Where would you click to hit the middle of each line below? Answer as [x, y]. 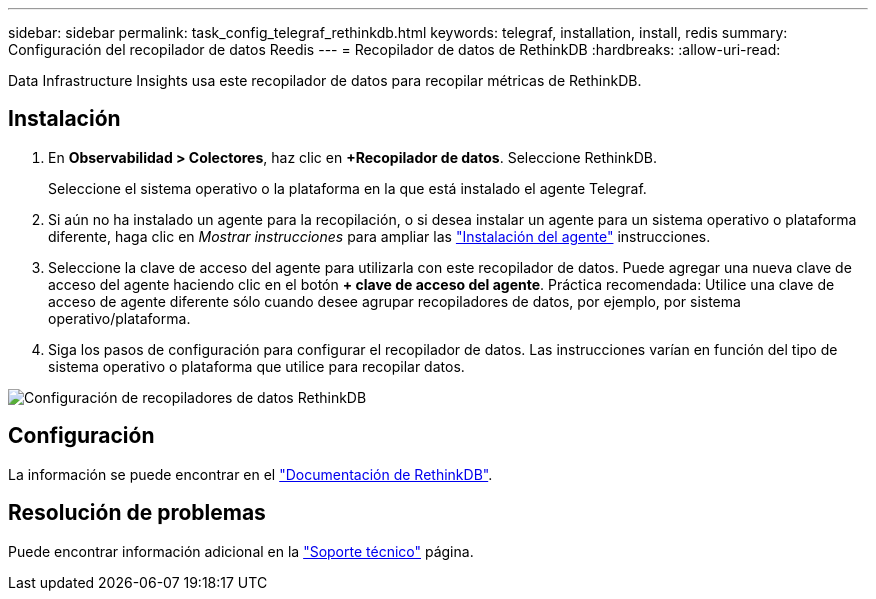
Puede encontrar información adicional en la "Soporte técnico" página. [241, 551]
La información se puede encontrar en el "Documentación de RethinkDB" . [250, 474]
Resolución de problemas [137, 513]
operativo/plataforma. [119, 318]
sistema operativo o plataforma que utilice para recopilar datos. [256, 366]
